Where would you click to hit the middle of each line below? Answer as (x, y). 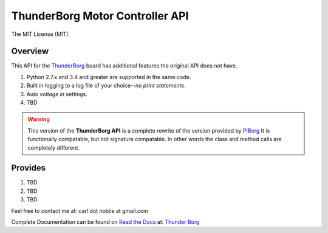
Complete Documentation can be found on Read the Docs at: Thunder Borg (105, 222)
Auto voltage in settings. (57, 94)
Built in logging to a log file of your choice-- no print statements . (106, 86)
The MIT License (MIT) (40, 34)
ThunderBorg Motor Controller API (100, 16)
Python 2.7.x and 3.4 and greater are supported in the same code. (109, 77)
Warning (39, 119)
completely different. (54, 148)
